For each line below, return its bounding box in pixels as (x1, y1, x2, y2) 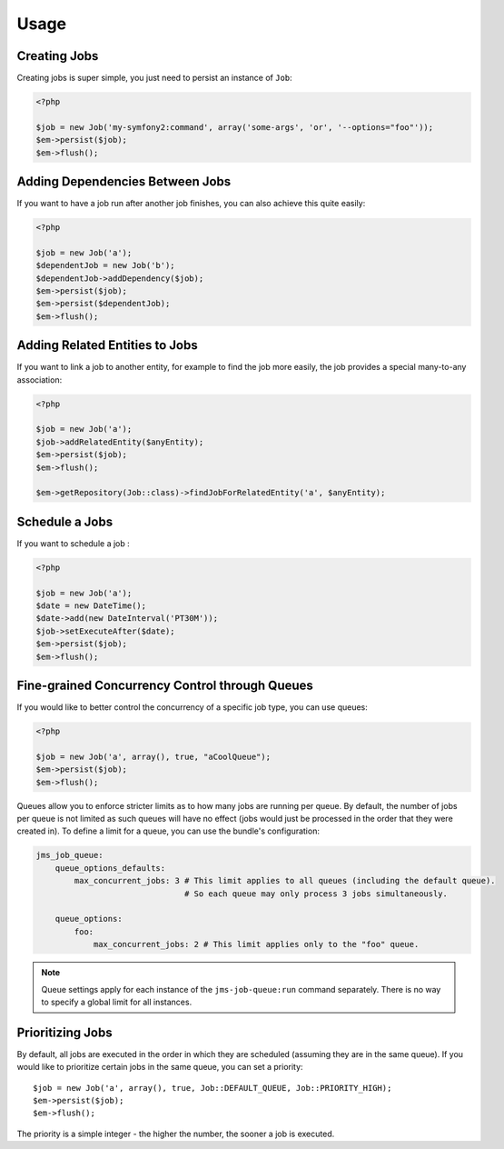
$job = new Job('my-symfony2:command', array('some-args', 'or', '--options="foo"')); (35, 122, 434, 132)
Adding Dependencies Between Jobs (16, 174, 232, 190)
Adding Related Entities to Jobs (16, 337, 199, 354)
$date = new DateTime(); (35, 601, 147, 611)
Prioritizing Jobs (16, 1024, 113, 1040)
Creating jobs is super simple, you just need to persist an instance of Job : (16, 73, 292, 84)
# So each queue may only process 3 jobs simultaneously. (183, 888, 449, 899)
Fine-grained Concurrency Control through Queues (16, 678, 313, 694)
